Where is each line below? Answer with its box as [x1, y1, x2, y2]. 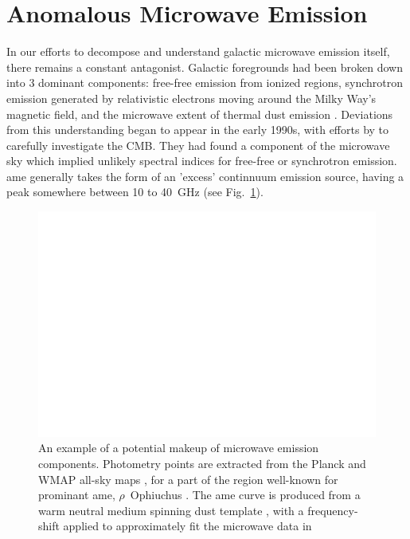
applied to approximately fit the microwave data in [63, 517, 312, 534]
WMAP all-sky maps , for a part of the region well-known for [38, 470, 338, 487]
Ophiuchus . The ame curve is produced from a [130, 486, 361, 503]
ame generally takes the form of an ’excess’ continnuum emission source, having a [6, 167, 404, 184]
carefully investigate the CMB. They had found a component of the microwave [6, 136, 390, 153]
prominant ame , [38, 486, 115, 503]
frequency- [307, 502, 358, 518]
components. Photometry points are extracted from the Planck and [38, 454, 366, 471]
